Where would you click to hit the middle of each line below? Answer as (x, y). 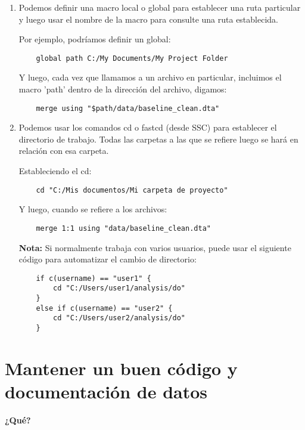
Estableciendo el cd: (55, 171)
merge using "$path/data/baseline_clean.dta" (128, 108)
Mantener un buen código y (121, 368)
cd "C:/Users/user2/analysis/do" (119, 318)
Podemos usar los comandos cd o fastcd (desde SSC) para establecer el (148, 127)
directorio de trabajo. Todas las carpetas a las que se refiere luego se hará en (158, 139)
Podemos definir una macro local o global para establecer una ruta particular (160, 7)
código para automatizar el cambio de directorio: (108, 259)
